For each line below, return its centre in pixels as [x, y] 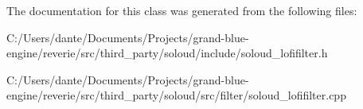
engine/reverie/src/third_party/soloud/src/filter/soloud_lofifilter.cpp [176, 95]
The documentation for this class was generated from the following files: [182, 10]
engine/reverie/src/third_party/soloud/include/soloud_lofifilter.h [167, 53]
